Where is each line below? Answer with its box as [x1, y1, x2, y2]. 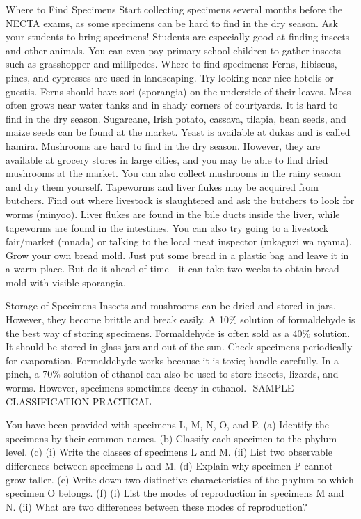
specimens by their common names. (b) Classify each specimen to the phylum [6, 431, 337, 445]
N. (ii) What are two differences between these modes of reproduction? [6, 499, 307, 513]
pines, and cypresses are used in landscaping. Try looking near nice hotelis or [6, 70, 334, 84]
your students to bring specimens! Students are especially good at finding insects [6, 29, 350, 44]
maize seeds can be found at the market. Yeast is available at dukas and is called [6, 125, 351, 139]
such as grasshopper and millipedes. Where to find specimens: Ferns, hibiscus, [6, 56, 337, 71]
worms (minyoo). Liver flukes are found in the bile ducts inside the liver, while [6, 206, 340, 221]
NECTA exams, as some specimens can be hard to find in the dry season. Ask [6, 15, 339, 30]
